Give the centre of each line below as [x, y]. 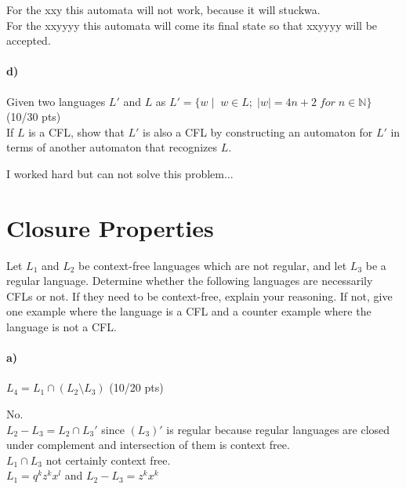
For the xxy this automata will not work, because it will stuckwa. [163, 9]
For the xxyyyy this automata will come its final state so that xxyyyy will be [192, 25]
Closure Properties [110, 227]
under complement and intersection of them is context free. [148, 445]
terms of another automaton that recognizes [112, 147]
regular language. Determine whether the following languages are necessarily [190, 281]
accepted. [29, 40]
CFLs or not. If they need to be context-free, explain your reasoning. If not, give [199, 296]
